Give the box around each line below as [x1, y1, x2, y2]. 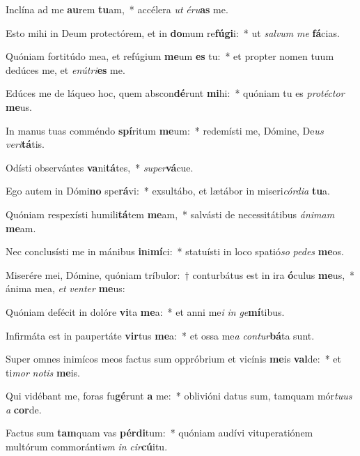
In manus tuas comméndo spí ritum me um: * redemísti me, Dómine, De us [6, 123, 324, 137]
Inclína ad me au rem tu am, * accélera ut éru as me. [6, 2, 228, 16]
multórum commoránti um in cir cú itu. [6, 439, 168, 454]
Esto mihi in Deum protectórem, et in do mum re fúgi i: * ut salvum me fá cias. [6, 25, 340, 40]
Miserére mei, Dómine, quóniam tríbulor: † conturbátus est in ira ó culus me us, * [6, 267, 355, 282]
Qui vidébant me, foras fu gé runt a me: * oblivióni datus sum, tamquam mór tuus [6, 388, 352, 403]
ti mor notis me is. [6, 365, 81, 379]
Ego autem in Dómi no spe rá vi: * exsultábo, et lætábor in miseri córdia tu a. [6, 183, 331, 198]
